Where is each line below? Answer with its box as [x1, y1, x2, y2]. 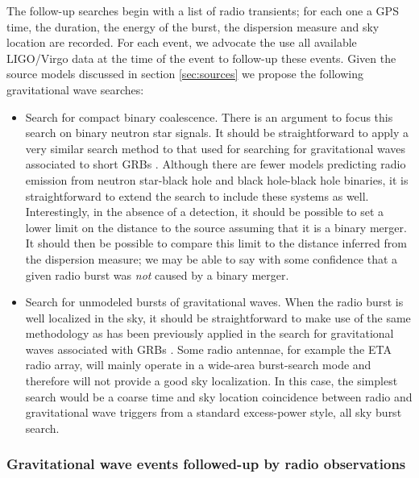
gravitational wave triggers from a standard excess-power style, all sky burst [25, 404, 402, 421]
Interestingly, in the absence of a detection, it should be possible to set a [25, 203, 384, 220]
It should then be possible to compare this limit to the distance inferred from [25, 235, 407, 251]
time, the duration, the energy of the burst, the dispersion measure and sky [6, 18, 380, 35]
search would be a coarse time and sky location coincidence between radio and [25, 388, 413, 405]
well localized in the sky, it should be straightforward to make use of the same [25, 309, 411, 326]
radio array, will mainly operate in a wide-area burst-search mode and [25, 356, 371, 373]
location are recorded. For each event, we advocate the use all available [6, 34, 357, 51]
